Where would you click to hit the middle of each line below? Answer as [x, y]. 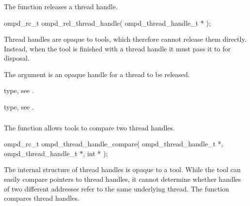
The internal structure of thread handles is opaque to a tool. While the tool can [122, 169]
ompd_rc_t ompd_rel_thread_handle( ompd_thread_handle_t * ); [107, 23]
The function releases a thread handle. [61, 6]
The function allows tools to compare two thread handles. [90, 127]
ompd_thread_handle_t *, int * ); [56, 153]
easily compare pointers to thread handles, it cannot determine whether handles [123, 179]
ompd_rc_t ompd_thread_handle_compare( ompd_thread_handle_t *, [114, 144]
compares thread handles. [42, 198]
